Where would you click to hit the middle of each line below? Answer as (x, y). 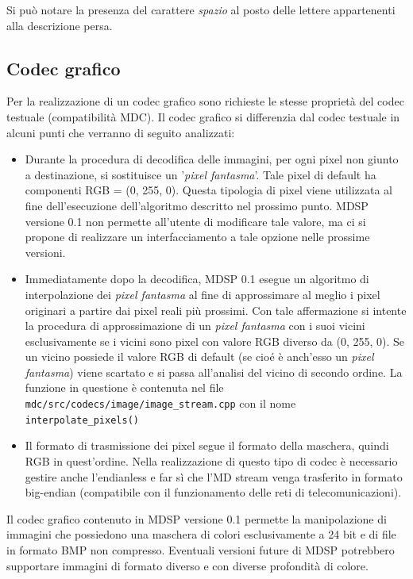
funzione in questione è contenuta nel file (124, 387)
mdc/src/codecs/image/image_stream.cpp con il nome (160, 403)
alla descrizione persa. (60, 25)
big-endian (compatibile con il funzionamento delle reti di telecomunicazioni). (213, 492)
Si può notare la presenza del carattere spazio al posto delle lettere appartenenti (201, 10)
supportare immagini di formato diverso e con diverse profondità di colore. (187, 565)
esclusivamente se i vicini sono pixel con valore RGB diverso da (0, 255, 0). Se (215, 341)
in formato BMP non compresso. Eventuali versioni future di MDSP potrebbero (201, 549)
